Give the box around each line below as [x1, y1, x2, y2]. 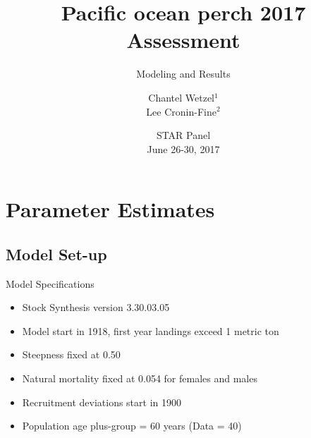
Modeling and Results [136, 66, 231, 81]
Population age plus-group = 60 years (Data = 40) [22, 418, 242, 433]
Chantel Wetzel [148, 90, 215, 104]
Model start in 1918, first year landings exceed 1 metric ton [22, 323, 279, 338]
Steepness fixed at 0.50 [22, 347, 121, 362]
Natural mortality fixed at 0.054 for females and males [22, 371, 257, 386]
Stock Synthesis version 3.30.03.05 [22, 300, 170, 315]
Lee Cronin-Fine [146, 104, 217, 118]
